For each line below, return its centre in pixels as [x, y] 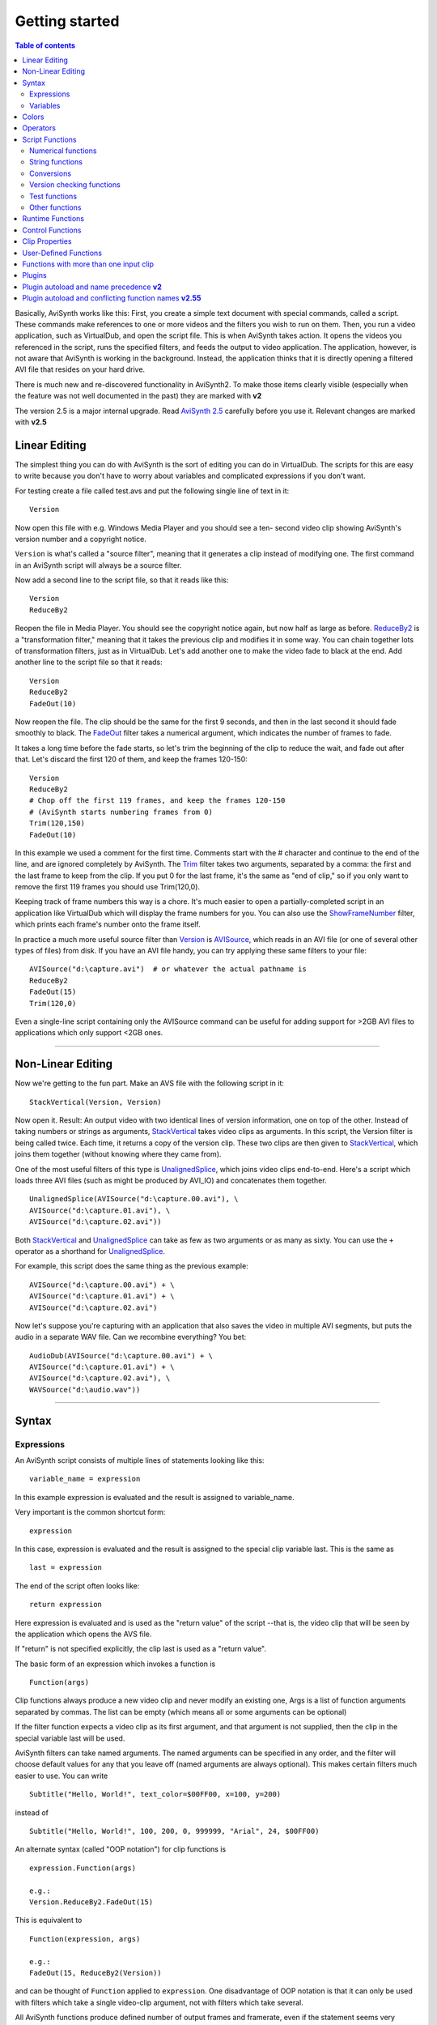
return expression [66, 1605]
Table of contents [45, 45]
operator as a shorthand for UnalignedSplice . [90, 1251]
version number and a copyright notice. [81, 539]
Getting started [67, 21]
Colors [33, 117]
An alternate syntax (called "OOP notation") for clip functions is [121, 1849]
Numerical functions [63, 151]
